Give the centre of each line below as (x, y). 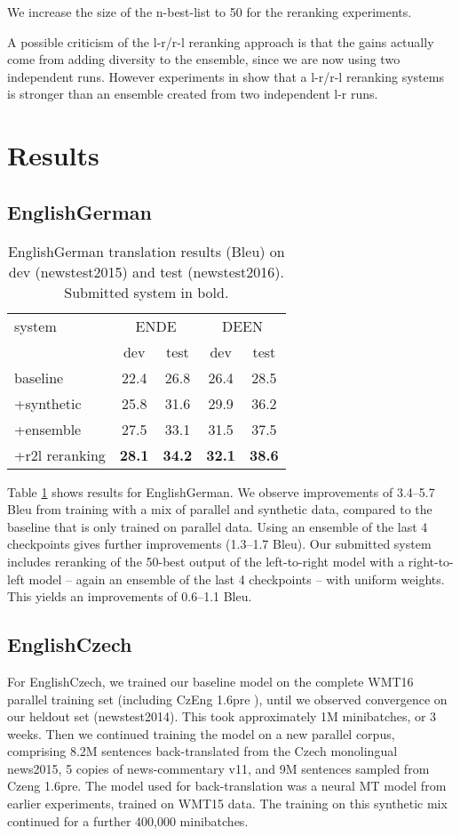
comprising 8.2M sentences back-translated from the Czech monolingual (202, 751)
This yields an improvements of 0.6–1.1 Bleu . (130, 596)
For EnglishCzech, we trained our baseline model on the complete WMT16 (210, 681)
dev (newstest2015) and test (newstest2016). (146, 271)
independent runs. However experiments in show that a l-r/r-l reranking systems (226, 76)
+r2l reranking (60, 454)
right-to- (431, 561)
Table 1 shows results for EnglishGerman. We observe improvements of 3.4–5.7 (221, 491)
